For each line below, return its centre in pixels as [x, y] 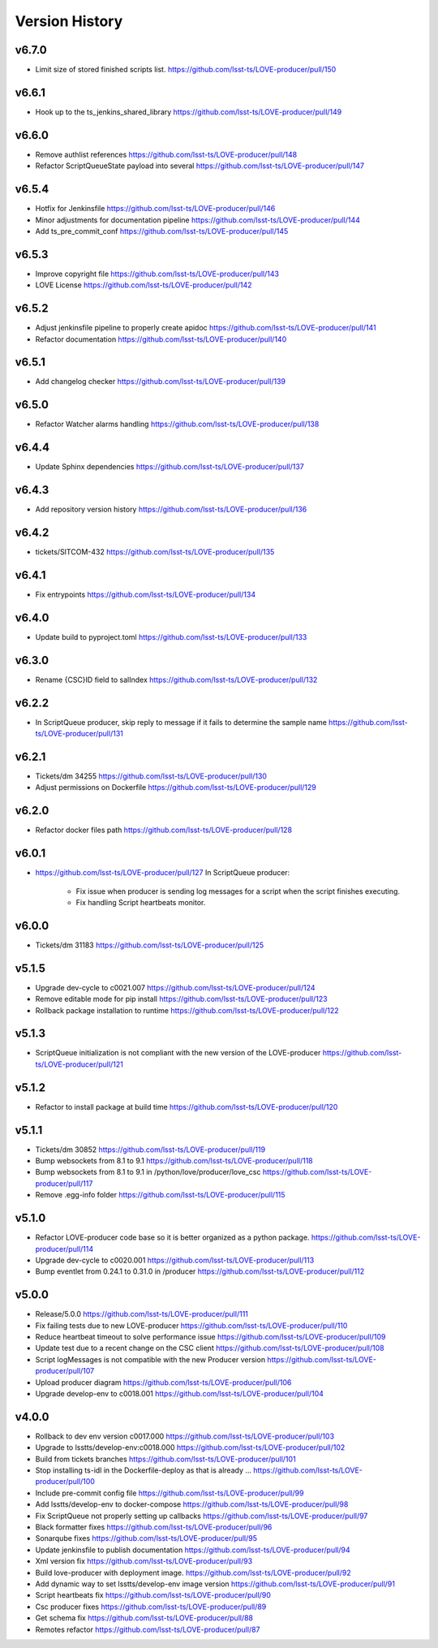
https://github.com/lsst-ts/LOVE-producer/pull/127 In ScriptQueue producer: [163, 873]
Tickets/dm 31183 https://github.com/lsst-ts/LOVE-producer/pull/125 [149, 945]
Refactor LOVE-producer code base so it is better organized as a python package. [172, 1237]
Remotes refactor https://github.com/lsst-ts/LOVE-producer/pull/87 [148, 1629]
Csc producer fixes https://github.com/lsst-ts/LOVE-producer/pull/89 [151, 1607]
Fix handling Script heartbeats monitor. [141, 902]
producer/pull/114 [64, 1249]
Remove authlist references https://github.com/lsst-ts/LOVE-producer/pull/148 [166, 154]
